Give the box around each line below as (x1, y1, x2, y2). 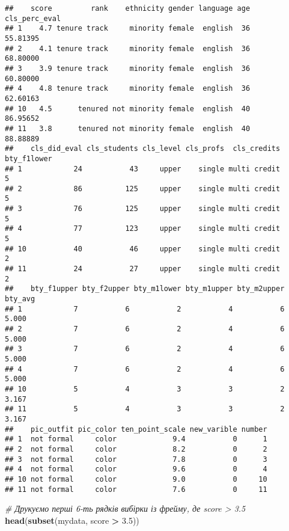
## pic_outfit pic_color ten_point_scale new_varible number (5, 425, 267, 434)
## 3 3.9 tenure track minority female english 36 (5, 64, 251, 73)
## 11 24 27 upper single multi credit (5, 265, 281, 274)
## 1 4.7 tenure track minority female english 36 (5, 24, 251, 33)
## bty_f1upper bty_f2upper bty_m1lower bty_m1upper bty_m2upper (5, 284, 285, 293)
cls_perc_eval (5, 14, 61, 23)
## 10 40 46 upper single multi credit (5, 244, 281, 253)
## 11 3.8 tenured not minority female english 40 (5, 124, 251, 133)
